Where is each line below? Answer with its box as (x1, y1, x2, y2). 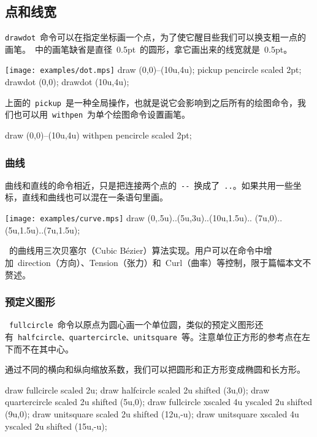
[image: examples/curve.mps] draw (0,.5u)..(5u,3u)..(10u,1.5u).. (5, 211, 253, 224)
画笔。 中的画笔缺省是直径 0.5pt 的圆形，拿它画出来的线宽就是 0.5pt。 (5, 42, 292, 55)
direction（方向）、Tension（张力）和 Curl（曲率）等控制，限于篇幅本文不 (17, 256, 311, 268)
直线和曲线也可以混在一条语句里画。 (21, 191, 168, 203)
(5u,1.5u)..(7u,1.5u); (5, 223, 80, 236)
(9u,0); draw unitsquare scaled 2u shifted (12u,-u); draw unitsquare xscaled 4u (5, 408, 299, 420)
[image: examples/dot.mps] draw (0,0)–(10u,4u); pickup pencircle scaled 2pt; (5, 63, 302, 76)
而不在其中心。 (13, 342, 74, 355)
